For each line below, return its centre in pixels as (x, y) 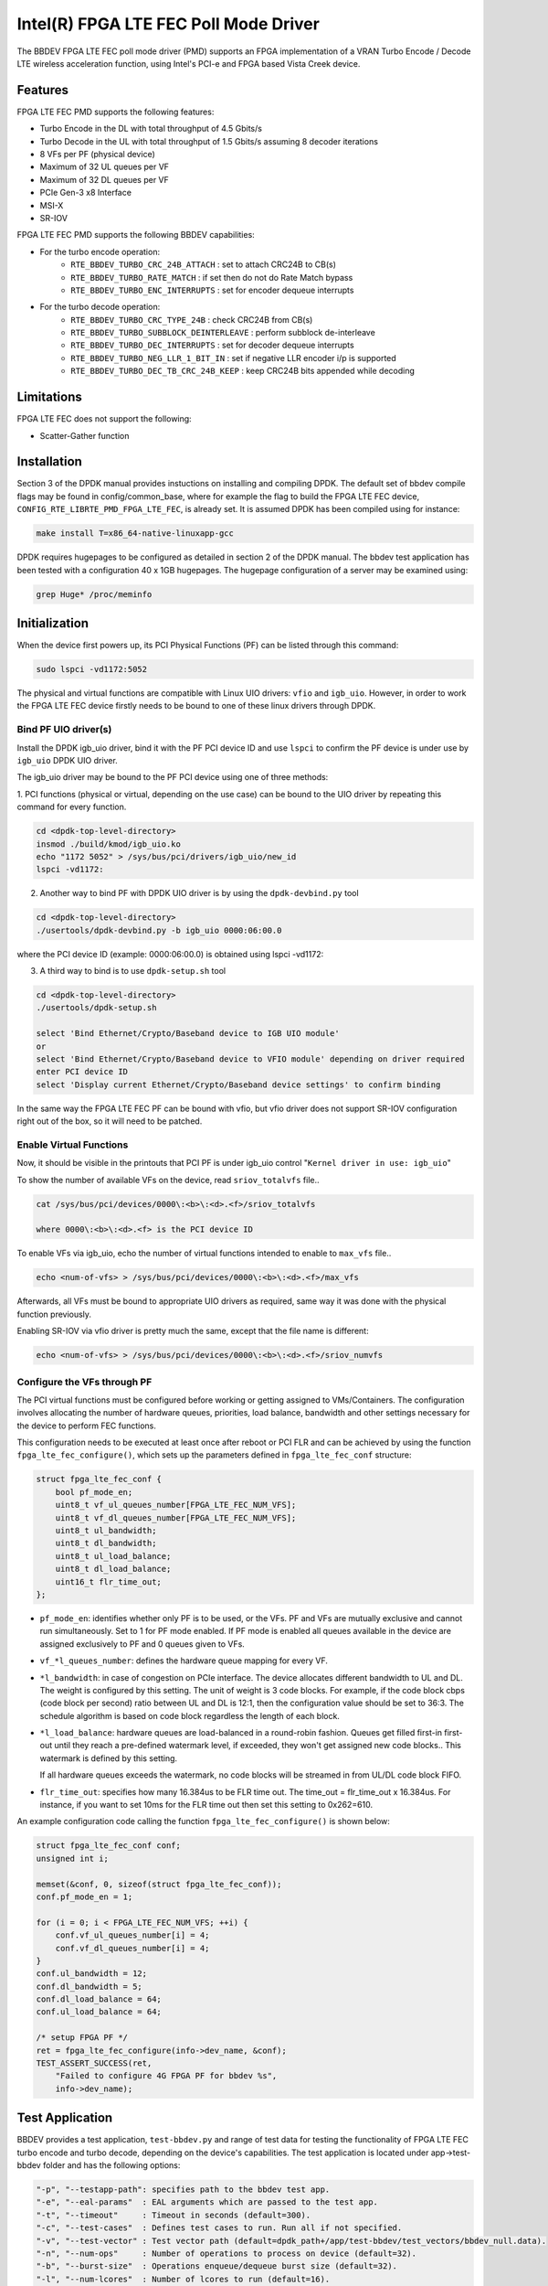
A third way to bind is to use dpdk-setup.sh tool (133, 971)
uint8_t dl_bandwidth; (106, 1544)
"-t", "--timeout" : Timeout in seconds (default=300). (174, 2215)
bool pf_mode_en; (94, 1492)
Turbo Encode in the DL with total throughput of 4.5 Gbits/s (151, 129)
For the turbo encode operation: (100, 251)
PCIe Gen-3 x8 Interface (86, 193)
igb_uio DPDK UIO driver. (67, 760)
